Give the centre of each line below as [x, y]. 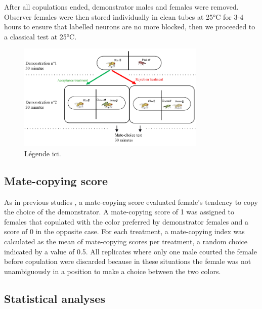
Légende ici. [43, 153]
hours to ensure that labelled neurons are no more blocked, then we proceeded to [130, 27]
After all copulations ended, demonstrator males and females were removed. [121, 7]
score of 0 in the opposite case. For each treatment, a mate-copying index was [124, 231]
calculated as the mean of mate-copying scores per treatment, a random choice [126, 241]
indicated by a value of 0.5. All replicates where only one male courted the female [130, 251]
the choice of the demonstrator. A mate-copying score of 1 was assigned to [119, 212]
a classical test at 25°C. [40, 36]
